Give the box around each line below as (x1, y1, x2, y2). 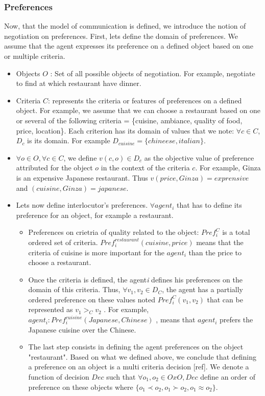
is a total (222, 227, 250, 237)
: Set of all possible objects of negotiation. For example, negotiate (50, 68, 255, 78)
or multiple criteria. (4, 51, 65, 61)
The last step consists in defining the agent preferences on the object (28, 341, 244, 352)
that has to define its (176, 200, 242, 210)
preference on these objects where (28, 381, 133, 392)
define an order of (200, 371, 256, 382)
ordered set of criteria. (28, 236, 98, 247)
